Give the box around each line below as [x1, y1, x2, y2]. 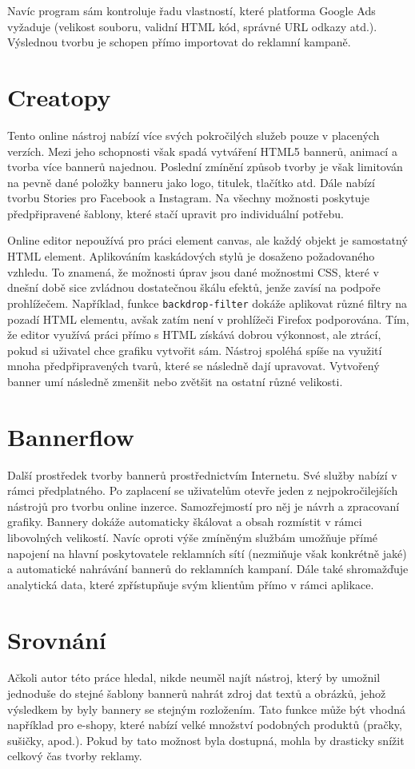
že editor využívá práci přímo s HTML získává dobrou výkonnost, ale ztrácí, [7, 326, 381, 343]
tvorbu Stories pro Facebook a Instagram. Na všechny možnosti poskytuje [7, 189, 370, 206]
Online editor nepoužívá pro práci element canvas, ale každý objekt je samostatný [7, 232, 408, 249]
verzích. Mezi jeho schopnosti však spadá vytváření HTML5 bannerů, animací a [7, 142, 397, 159]
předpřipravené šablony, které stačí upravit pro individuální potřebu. [7, 205, 344, 221]
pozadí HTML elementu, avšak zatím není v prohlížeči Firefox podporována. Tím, [7, 310, 409, 327]
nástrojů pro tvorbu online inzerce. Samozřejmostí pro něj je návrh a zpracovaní [7, 497, 400, 514]
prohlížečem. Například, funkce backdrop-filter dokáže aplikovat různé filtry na [7, 294, 407, 311]
